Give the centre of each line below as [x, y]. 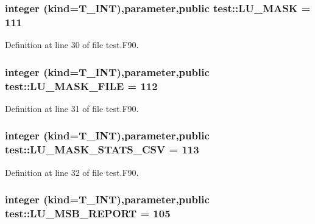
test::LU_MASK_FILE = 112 [81, 86]
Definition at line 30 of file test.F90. [72, 45]
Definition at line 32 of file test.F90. [72, 172]
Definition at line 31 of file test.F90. [72, 108]
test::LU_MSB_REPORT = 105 [88, 213]
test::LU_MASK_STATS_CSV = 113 [102, 149]
